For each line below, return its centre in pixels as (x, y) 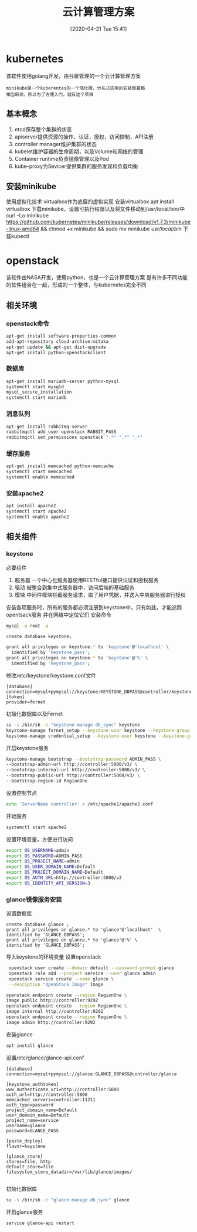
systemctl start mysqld (35, 387)
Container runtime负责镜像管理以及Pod (62, 158)
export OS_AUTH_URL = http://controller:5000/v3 (64, 878)
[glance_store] (25, 1156)
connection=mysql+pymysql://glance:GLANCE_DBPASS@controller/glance (91, 1074)
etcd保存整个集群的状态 (43, 129)
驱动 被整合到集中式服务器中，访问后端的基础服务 (74, 587)
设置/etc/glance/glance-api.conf (45, 1058)
